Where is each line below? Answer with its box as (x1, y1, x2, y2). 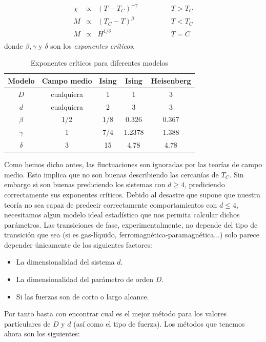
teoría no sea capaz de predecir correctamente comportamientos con (4, 199, 217, 210)
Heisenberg (151, 75, 191, 86)
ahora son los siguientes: (4, 328, 80, 339)
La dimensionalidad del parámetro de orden (16, 274, 153, 285)
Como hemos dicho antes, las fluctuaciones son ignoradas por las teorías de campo (4, 159, 262, 170)
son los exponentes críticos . (50, 40, 135, 51)
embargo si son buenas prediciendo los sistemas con (4, 179, 166, 190)
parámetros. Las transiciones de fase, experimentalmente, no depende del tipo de (4, 219, 258, 230)
